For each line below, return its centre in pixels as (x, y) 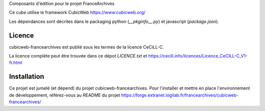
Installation (26, 77)
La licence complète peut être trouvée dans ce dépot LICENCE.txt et (78, 56)
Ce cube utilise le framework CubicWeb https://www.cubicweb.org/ (77, 13)
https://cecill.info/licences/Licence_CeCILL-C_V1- (198, 56)
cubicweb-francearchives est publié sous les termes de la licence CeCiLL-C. (86, 47)
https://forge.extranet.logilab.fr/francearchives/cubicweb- (180, 95)
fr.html (16, 63)
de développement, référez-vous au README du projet (65, 95)
